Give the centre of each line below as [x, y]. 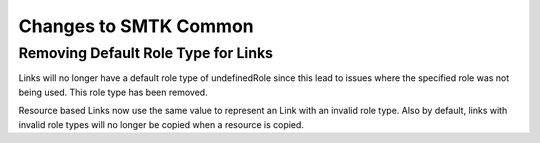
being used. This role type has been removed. [113, 92]
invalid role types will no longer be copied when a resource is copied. [161, 124]
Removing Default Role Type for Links [146, 53]
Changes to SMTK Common [136, 26]
